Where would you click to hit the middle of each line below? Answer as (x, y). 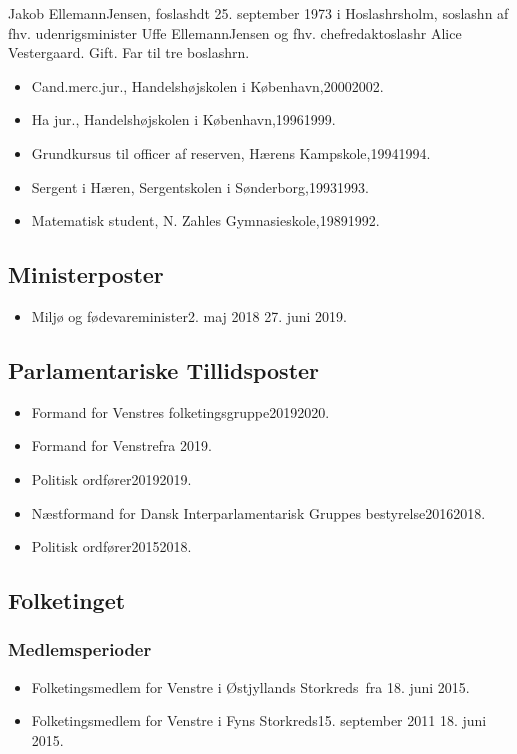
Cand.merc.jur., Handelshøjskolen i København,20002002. (207, 85)
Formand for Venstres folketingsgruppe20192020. (180, 411)
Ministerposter (86, 274)
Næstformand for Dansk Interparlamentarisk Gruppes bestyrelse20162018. (258, 512)
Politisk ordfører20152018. (111, 546)
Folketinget (67, 600)
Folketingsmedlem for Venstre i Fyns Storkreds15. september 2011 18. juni (259, 720)
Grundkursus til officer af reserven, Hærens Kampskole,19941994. (231, 152)
